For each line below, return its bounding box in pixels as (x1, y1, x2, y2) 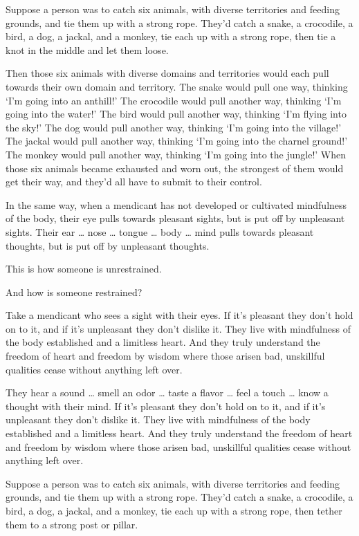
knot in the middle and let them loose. (6, 42, 169, 57)
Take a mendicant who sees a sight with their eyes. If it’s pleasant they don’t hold (6, 308, 353, 322)
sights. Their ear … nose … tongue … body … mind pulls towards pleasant (6, 224, 314, 239)
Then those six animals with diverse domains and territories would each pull (6, 66, 329, 80)
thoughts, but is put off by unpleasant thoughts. (6, 238, 210, 252)
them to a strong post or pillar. (6, 517, 138, 531)
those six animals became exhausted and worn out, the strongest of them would (6, 160, 344, 175)
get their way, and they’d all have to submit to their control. (6, 174, 262, 189)
